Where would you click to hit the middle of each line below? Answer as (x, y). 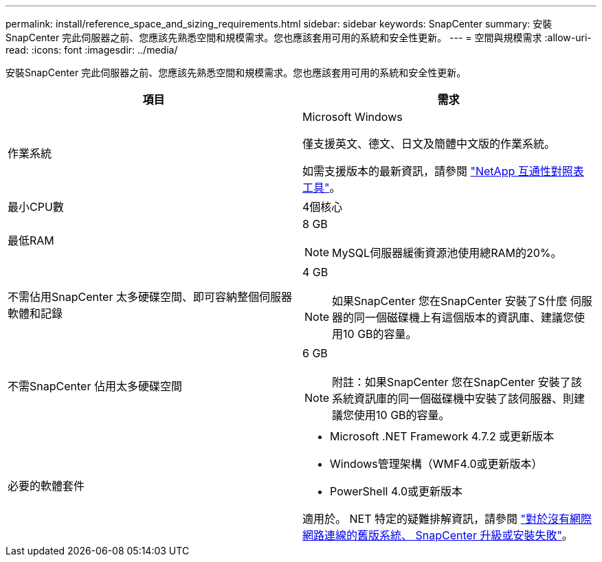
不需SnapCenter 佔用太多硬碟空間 (95, 386)
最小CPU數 (36, 207)
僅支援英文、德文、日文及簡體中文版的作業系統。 (429, 144)
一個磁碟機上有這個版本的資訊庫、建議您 (470, 317)
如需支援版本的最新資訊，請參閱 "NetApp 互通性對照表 (443, 171)
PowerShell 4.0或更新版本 (396, 491)
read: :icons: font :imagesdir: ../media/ (92, 50)
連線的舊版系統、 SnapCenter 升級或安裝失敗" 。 (449, 535)
